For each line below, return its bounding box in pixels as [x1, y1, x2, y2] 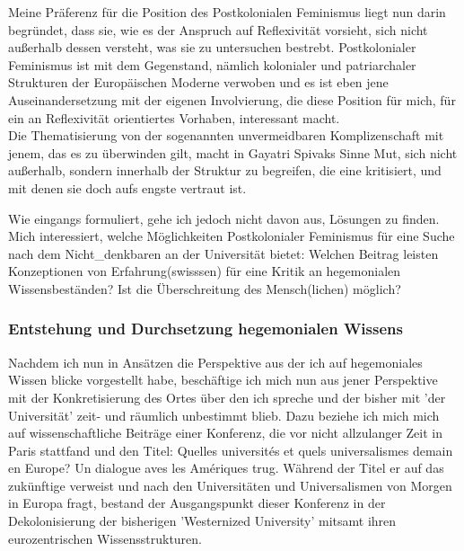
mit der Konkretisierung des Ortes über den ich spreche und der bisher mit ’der [8, 387, 446, 406]
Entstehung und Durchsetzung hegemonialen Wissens [8, 317, 403, 340]
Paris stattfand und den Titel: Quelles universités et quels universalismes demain [8, 440, 453, 459]
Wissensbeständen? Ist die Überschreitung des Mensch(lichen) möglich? [8, 279, 401, 298]
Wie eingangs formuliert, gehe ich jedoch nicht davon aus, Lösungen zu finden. [8, 209, 440, 227]
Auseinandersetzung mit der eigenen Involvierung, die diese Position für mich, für [8, 90, 456, 109]
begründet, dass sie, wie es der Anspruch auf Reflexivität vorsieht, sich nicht [8, 20, 428, 39]
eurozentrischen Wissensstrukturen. [8, 529, 202, 547]
